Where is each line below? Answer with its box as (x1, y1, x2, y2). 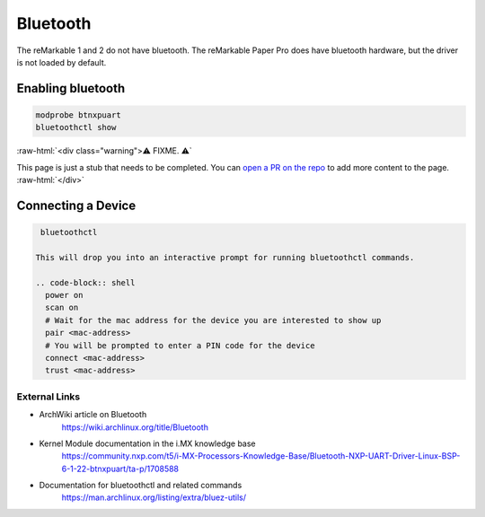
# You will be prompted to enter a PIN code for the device (45, 340, 315, 350)
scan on (45, 302, 79, 313)
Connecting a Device (16, 197, 137, 213)
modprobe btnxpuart (35, 110, 121, 120)
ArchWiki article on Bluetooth (39, 409, 147, 420)
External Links (16, 390, 81, 403)
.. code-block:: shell (35, 277, 136, 287)
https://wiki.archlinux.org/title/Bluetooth (61, 422, 208, 433)
